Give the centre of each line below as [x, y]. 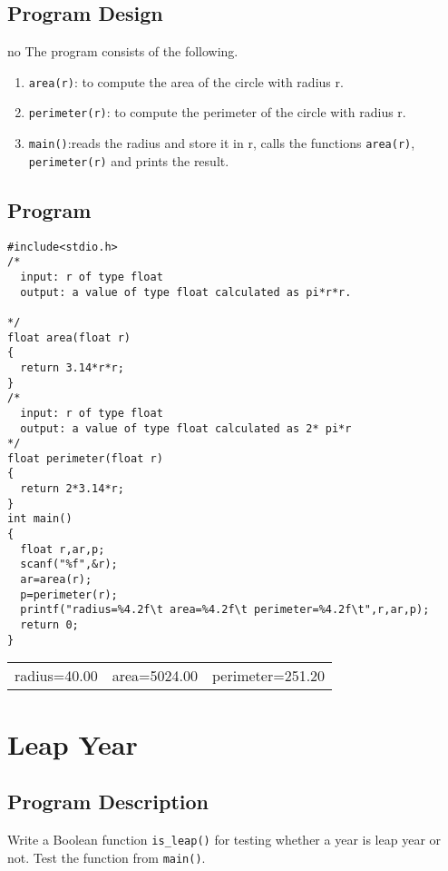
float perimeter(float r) [85, 458]
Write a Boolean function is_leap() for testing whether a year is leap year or [224, 839]
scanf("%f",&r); [69, 564]
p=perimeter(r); [69, 594]
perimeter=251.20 [269, 676]
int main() [40, 519]
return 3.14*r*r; [72, 367]
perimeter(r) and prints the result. [129, 160]
